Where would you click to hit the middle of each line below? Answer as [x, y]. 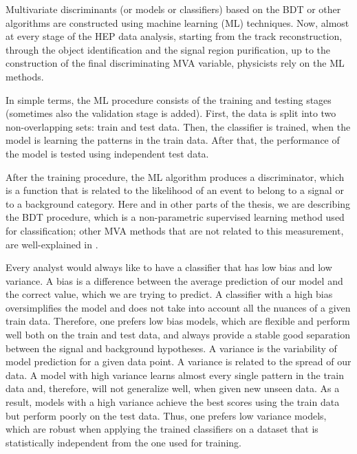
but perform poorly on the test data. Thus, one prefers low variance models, [166, 415]
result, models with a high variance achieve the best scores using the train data [173, 402]
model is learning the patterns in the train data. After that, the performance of [173, 140]
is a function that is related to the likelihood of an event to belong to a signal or [175, 190]
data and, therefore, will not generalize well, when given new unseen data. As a [173, 388]
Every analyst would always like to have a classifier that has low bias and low [169, 267]
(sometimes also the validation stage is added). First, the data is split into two [171, 113]
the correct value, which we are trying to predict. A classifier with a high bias [169, 294]
